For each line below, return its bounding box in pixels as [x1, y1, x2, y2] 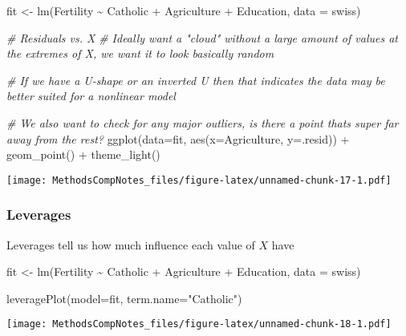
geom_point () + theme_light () [6, 146, 160, 163]
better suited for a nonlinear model [6, 87, 176, 104]
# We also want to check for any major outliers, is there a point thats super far [6, 114, 399, 131]
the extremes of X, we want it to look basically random [6, 45, 274, 62]
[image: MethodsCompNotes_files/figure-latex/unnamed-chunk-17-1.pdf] [6, 174, 392, 186]
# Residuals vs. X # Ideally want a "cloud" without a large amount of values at [6, 29, 398, 46]
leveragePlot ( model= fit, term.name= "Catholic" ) [6, 289, 242, 306]
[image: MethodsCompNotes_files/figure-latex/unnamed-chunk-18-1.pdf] [6, 318, 392, 330]
